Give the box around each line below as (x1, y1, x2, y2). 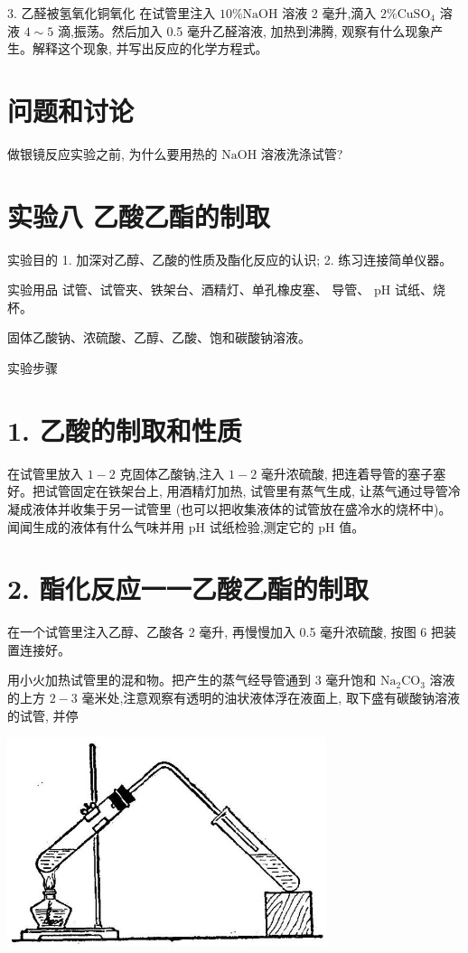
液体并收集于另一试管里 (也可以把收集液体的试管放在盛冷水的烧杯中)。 (32, 499, 452, 518)
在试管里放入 (7, 463, 83, 482)
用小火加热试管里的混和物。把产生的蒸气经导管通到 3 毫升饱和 (7, 670, 377, 689)
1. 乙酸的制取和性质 (7, 411, 242, 448)
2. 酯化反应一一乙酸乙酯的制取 (7, 570, 369, 607)
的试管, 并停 (7, 705, 79, 724)
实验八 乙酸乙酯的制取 (7, 197, 270, 234)
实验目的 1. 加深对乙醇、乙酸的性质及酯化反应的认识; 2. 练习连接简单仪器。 (7, 249, 453, 268)
